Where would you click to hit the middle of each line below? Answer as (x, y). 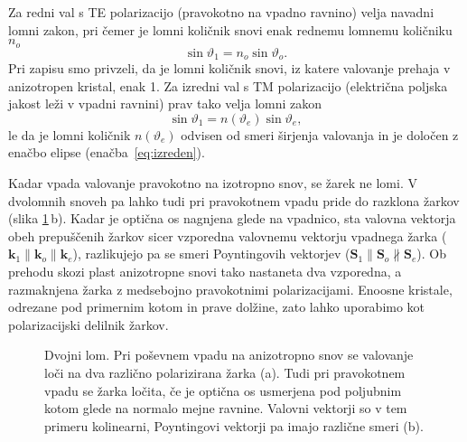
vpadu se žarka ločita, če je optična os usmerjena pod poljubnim (223, 390)
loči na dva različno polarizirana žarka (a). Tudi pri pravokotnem (225, 372)
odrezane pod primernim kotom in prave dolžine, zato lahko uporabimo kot (217, 307)
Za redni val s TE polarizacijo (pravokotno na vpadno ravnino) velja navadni (221, 12)
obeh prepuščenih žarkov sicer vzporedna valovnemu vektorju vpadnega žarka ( (228, 235)
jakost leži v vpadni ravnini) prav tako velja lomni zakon (165, 103)
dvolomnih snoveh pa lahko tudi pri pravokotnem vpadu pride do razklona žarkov (234, 200)
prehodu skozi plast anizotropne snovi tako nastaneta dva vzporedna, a (205, 272)
